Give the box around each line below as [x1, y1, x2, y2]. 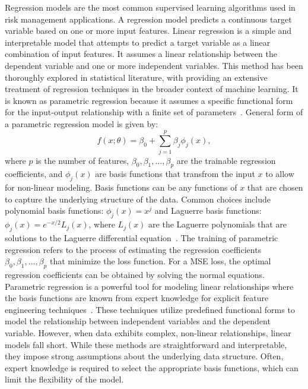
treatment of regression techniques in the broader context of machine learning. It [5, 83, 299, 95]
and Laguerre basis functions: [154, 204, 262, 217]
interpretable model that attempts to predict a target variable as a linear [5, 36, 271, 48]
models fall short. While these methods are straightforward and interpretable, [5, 338, 287, 350]
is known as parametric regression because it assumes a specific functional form [5, 94, 293, 106]
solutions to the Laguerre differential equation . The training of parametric [5, 232, 278, 244]
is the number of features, [36, 154, 129, 166]
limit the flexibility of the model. [5, 373, 124, 385]
